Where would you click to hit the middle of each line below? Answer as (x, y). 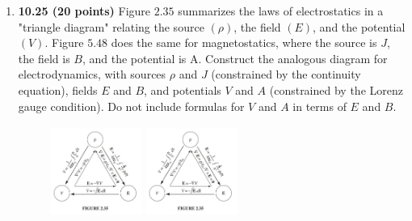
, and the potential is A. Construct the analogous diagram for (235, 58)
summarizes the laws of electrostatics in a (281, 11)
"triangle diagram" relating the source (111, 26)
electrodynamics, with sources (92, 74)
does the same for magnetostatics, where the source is (244, 42)
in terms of (320, 106)
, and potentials (183, 89)
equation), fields (58, 89)
